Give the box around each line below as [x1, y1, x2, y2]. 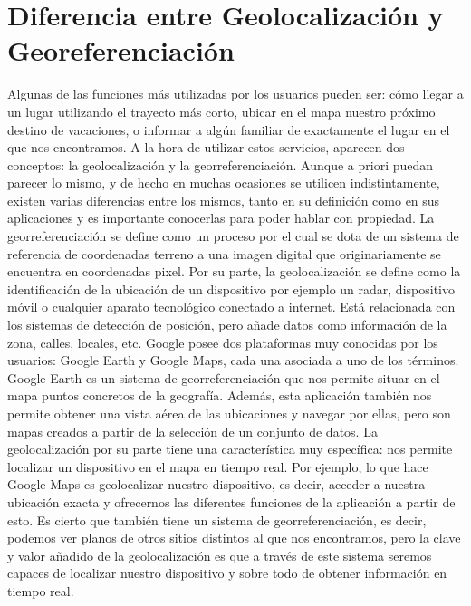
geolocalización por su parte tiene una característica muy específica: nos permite [7, 439, 453, 458]
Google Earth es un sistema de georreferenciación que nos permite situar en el [7, 368, 440, 387]
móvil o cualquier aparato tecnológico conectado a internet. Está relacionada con [7, 297, 456, 316]
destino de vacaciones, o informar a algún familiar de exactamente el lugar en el [7, 120, 450, 139]
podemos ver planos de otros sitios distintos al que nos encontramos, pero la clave [7, 528, 461, 547]
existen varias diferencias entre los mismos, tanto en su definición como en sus [7, 190, 440, 209]
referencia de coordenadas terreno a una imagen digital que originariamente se [7, 244, 441, 263]
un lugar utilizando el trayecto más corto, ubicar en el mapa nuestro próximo [7, 101, 436, 120]
